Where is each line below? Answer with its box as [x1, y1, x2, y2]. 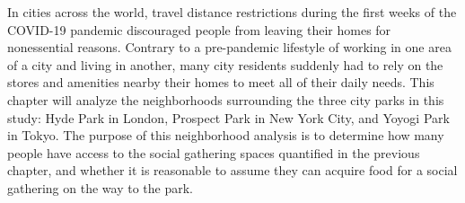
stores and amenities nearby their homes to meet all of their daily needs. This [7, 73, 434, 92]
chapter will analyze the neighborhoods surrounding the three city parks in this [7, 90, 444, 109]
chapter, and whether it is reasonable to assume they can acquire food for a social [7, 161, 458, 180]
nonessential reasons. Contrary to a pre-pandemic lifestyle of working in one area [7, 38, 452, 57]
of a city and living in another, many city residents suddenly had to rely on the [7, 55, 443, 74]
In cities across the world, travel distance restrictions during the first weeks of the [7, 3, 457, 21]
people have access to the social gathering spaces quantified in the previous [7, 143, 420, 162]
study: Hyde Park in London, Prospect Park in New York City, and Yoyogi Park [7, 108, 450, 127]
